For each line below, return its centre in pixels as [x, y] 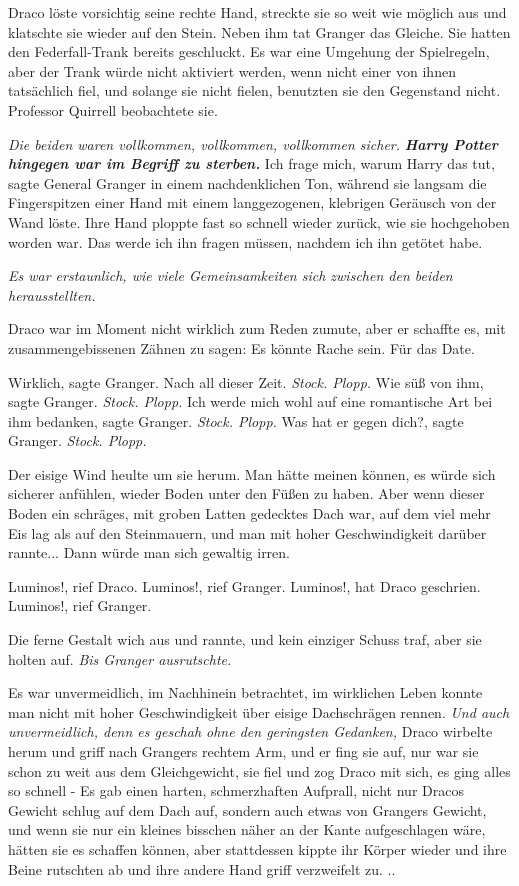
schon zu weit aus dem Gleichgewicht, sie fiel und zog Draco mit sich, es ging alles [259, 770]
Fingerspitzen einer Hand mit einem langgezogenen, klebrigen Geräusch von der [252, 202]
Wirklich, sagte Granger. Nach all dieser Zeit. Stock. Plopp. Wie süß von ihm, [246, 381]
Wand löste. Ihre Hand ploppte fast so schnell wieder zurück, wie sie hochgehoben [259, 221]
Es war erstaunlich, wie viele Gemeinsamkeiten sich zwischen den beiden [230, 275]
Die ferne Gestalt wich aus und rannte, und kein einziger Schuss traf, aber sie [245, 639]
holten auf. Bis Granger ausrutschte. [120, 658]
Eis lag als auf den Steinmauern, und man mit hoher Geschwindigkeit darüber [247, 532]
